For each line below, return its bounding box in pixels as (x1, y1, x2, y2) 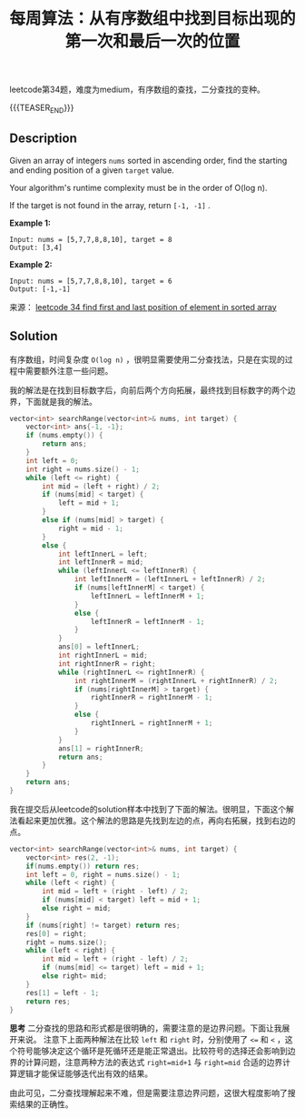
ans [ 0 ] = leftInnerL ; (57, 642, 141, 651)
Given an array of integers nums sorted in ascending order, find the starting (9, 155, 288, 166)
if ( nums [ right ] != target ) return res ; (25, 921, 181, 930)
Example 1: (9, 217, 52, 228)
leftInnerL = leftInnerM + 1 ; (90, 591, 205, 600)
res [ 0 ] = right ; (25, 929, 88, 938)
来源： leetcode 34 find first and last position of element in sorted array (9, 301, 277, 312)
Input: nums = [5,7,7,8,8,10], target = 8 (9, 235, 172, 244)
